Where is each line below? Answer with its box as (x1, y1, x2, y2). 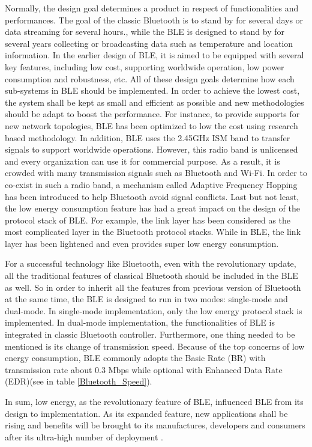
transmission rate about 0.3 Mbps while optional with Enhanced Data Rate (5, 363, 283, 376)
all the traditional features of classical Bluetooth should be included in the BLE (5, 269, 298, 282)
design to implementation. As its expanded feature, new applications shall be (5, 407, 288, 419)
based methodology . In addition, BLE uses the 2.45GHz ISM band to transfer (5, 131, 290, 144)
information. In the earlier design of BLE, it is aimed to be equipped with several (5, 49, 304, 61)
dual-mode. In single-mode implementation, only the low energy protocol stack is (5, 304, 302, 317)
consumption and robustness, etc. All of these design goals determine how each (5, 72, 295, 85)
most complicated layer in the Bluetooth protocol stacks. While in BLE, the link (5, 225, 301, 238)
